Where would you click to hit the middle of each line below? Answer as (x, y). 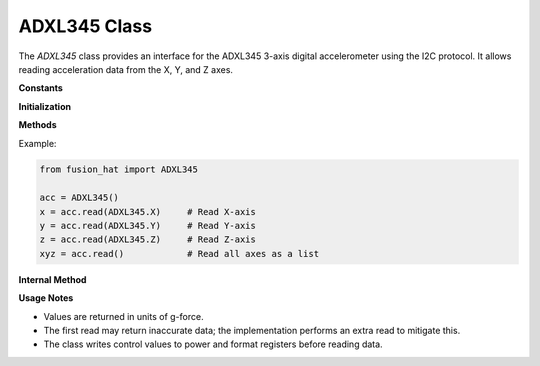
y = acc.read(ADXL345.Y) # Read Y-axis (148, 226)
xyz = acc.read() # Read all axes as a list (179, 253)
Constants (41, 88)
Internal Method (52, 279)
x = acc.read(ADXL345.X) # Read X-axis (148, 211)
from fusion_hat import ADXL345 (119, 169)
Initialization (45, 106)
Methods (37, 125)
